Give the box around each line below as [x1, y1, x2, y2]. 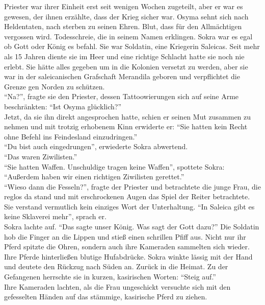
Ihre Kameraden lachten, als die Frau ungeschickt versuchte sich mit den [4, 281, 231, 292]
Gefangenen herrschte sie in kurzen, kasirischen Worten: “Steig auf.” [4, 271, 216, 282]
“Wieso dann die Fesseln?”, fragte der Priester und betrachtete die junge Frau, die [4, 181, 261, 192]
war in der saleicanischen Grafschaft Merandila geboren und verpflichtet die [4, 71, 240, 82]
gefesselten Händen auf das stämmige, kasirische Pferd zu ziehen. [4, 291, 207, 302]
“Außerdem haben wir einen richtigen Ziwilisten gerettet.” [4, 171, 184, 182]
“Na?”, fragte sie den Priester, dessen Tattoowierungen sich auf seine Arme [4, 91, 239, 102]
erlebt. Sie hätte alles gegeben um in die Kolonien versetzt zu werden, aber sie [4, 61, 248, 72]
